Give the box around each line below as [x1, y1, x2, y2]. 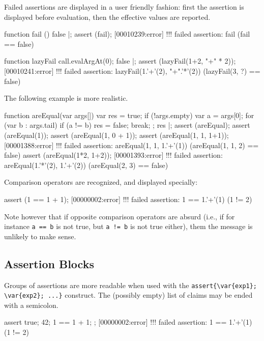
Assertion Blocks [4, 255, 94, 271]
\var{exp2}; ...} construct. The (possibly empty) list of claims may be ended [4, 290, 253, 300]
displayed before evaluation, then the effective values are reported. [4, 11, 211, 22]
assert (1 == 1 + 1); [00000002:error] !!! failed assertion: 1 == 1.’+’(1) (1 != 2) [4, 193, 252, 204]
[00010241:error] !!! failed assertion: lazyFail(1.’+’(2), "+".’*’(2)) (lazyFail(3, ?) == [4, 65, 260, 76]
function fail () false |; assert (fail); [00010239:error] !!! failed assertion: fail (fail [4, 29, 250, 39]
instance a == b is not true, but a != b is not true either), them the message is [4, 221, 253, 232]
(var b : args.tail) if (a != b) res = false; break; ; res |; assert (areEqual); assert [4, 120, 250, 130]
